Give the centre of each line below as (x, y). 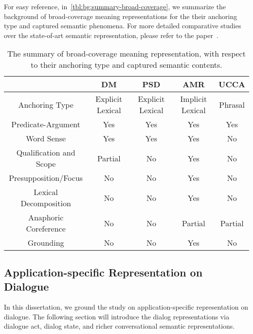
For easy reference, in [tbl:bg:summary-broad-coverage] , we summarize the (115, 6)
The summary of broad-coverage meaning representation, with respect (126, 54)
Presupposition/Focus (46, 178)
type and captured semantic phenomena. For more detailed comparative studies (123, 26)
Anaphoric (46, 217)
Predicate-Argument (46, 124)
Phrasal (232, 104)
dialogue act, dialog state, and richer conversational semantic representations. (119, 326)
